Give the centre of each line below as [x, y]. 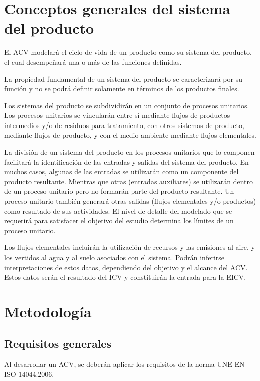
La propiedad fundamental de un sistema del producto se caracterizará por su [123, 79]
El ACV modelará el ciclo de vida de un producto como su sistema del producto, [128, 52]
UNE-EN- [232, 364]
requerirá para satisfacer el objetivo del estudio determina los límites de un [119, 221]
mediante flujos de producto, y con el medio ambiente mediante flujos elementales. [130, 135]
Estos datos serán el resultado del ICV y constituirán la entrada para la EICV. [125, 277]
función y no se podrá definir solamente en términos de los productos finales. [122, 89]
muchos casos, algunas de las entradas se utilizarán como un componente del [121, 171]
